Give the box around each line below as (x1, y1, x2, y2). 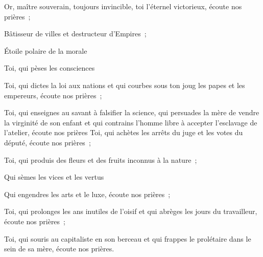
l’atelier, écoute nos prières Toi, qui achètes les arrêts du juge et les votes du (4, 127, 243, 138)
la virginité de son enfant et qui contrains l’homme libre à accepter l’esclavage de (4, 117, 257, 127)
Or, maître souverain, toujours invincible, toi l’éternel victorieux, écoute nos (4, 1, 242, 11)
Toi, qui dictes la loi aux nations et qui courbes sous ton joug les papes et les (4, 79, 245, 90)
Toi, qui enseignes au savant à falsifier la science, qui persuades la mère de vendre (4, 107, 259, 118)
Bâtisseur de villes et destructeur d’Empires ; (4, 28, 147, 39)
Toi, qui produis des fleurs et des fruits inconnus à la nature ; (4, 154, 197, 165)
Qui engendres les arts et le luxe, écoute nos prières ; (4, 188, 171, 199)
